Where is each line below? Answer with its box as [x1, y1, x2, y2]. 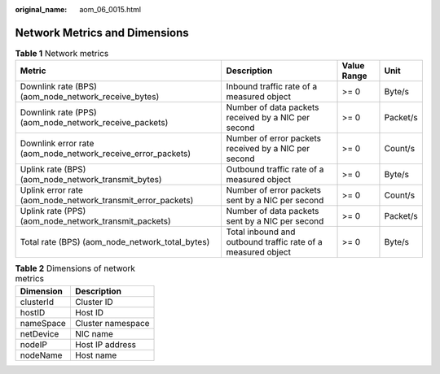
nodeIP [20, 338, 48, 350]
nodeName [20, 350, 63, 361]
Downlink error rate [20, 138, 95, 150]
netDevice [20, 328, 59, 339]
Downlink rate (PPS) [20, 107, 97, 118]
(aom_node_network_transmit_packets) [20, 215, 171, 227]
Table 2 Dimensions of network [15, 263, 136, 274]
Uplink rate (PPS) [20, 206, 86, 217]
